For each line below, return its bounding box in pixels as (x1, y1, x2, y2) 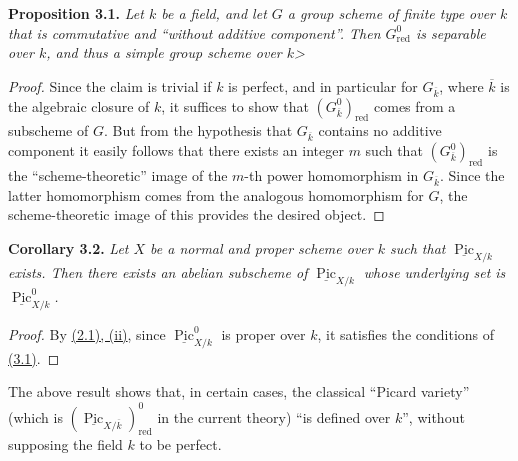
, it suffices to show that (161, 95, 309, 116)
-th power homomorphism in (244, 164, 419, 185)
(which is (8, 406, 63, 427)
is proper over (221, 323, 306, 344)
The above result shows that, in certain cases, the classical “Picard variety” (8, 381, 470, 402)
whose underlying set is (363, 261, 506, 282)
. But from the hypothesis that (103, 120, 293, 141)
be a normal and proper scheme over (150, 237, 373, 258)
